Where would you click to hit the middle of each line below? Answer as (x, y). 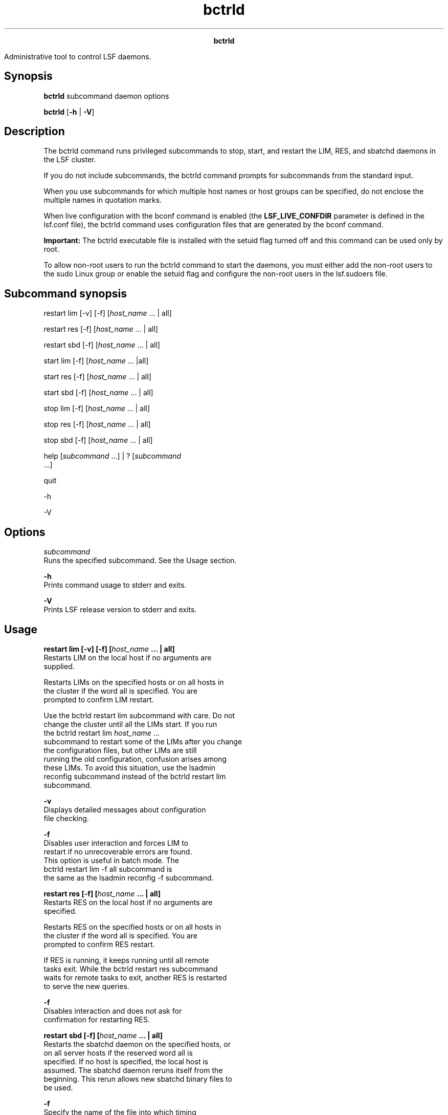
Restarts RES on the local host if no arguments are (128, 902)
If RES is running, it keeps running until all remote (126, 960)
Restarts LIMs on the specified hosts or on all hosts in (134, 682)
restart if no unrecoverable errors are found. (118, 851)
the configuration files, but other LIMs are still (120, 750)
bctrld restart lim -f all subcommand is (108, 869)
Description (35, 132)
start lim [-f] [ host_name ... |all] (96, 361)
